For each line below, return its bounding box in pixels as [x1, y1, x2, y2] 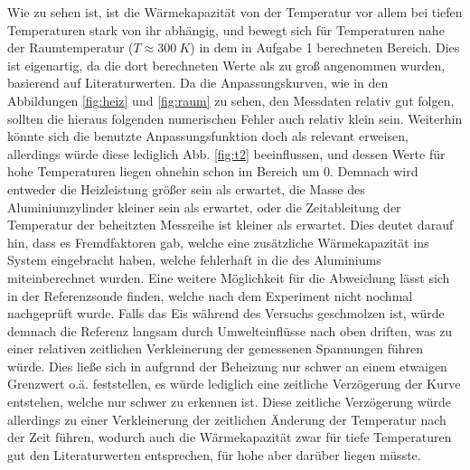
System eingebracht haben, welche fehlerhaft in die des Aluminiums [7, 250, 381, 269]
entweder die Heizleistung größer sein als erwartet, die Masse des [7, 179, 365, 198]
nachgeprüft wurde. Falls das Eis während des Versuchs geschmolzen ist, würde [7, 304, 445, 323]
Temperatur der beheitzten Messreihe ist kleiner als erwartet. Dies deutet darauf [7, 215, 454, 234]
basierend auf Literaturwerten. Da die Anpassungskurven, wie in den [7, 73, 389, 92]
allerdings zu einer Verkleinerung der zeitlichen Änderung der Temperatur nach [7, 409, 446, 428]
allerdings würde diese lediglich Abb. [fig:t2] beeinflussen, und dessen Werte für [7, 144, 446, 163]
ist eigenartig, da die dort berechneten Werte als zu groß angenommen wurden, [7, 55, 446, 74]
